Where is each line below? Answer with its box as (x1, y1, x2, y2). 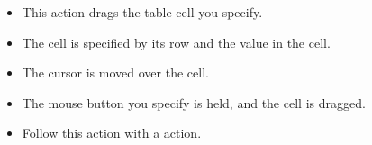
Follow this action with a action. (22, 123, 202, 142)
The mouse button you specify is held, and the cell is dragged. (22, 93, 366, 112)
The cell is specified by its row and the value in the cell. (22, 32, 331, 51)
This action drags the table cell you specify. (22, 3, 263, 21)
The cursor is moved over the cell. (22, 63, 209, 82)
